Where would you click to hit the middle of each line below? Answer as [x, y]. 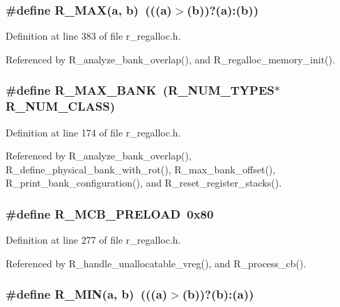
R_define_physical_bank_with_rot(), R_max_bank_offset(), [141, 169]
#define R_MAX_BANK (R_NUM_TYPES [140, 90]
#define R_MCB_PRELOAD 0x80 [110, 213]
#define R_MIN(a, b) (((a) [87, 294]
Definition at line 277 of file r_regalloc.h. [93, 240]
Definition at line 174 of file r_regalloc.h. [93, 132]
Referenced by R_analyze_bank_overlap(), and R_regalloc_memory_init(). [170, 59]
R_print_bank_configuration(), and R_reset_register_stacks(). [144, 183]
